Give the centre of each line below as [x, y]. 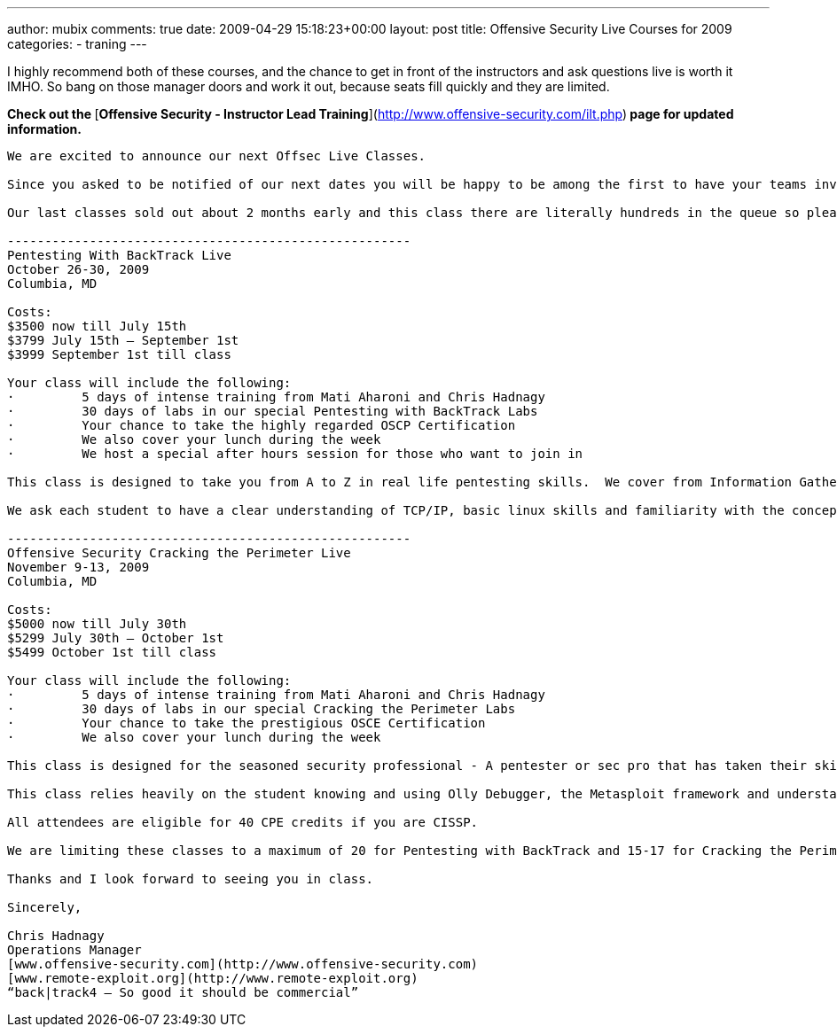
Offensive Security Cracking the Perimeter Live [179, 553]
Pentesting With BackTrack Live [119, 255]
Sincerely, [45, 907]
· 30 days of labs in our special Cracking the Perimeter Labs [262, 709]
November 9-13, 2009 [78, 567]
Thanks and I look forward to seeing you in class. [191, 879]
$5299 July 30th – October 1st [116, 638]
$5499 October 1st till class [112, 652]
